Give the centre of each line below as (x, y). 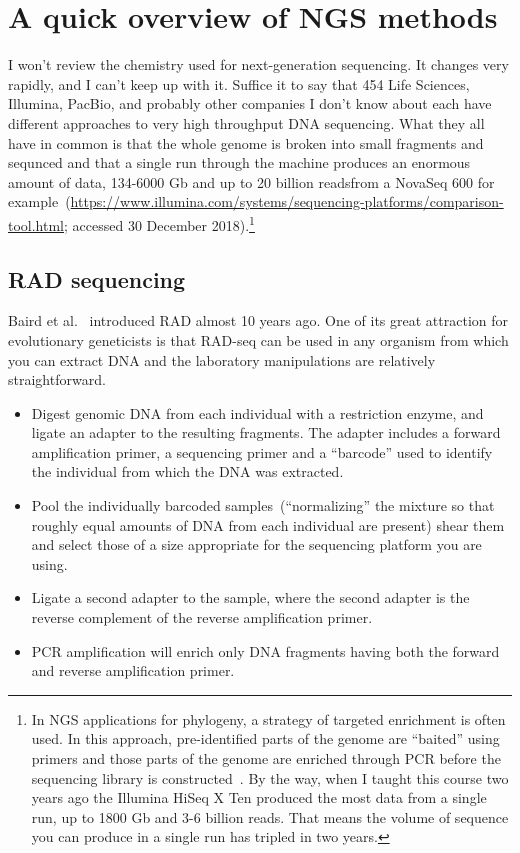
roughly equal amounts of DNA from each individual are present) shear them (268, 524)
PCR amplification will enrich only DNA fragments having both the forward (265, 650)
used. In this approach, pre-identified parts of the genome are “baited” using (265, 738)
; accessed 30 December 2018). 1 (159, 223)
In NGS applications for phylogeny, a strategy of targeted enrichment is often (268, 718)
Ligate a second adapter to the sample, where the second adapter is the (250, 597)
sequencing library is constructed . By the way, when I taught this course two (270, 777)
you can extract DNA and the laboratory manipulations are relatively (222, 359)
